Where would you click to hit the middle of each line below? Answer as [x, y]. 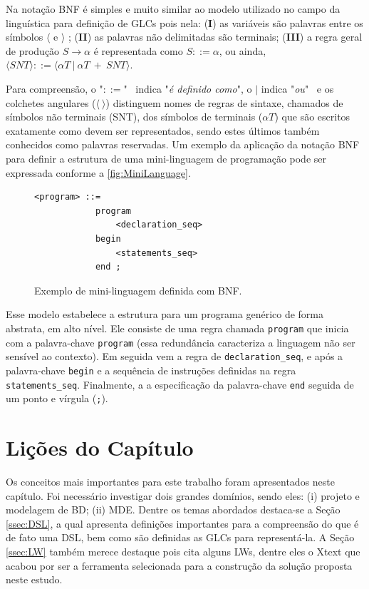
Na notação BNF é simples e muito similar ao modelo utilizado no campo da [173, 9]
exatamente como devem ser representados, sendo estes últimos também [163, 130]
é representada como [138, 50]
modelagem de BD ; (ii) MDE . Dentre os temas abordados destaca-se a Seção [173, 509]
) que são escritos [312, 117]
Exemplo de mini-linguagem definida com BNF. [138, 290]
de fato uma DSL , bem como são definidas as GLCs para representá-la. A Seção [180, 537]
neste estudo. [34, 579]
